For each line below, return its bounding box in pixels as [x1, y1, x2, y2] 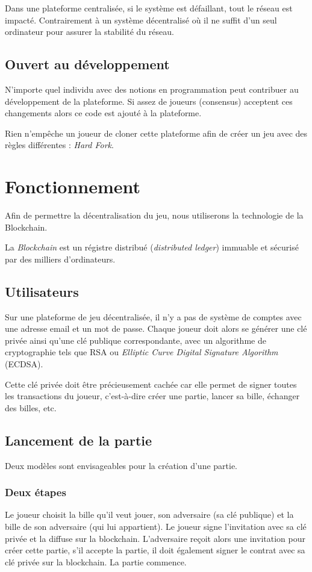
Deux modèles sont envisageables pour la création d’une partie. [5, 459, 238, 471]
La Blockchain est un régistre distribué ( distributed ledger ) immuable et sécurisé [5, 241, 299, 253]
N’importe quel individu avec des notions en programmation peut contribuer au [5, 82, 299, 95]
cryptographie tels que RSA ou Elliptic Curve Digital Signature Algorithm [5, 346, 278, 358]
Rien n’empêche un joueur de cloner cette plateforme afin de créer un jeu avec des [5, 126, 308, 139]
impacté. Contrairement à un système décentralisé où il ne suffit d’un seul [5, 13, 277, 26]
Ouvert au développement [5, 55, 170, 73]
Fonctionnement [5, 174, 141, 199]
